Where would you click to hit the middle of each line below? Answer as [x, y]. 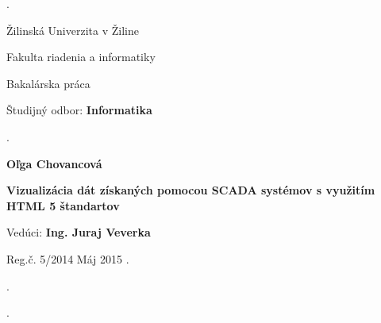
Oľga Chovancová [54, 163]
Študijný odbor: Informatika [79, 110]
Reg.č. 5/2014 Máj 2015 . [68, 258]
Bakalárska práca [48, 83]
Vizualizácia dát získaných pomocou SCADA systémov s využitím [191, 190]
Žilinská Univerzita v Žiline [73, 30]
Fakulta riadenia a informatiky [81, 57]
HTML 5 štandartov [63, 205]
